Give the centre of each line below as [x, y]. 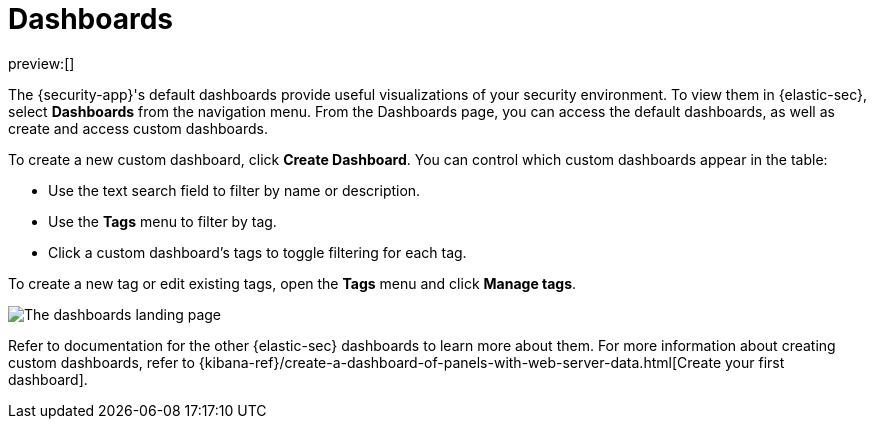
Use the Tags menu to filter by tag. [162, 221]
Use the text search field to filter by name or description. [234, 190]
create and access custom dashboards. [138, 128]
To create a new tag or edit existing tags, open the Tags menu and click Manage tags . [292, 283]
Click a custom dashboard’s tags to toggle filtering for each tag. [257, 252]
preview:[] [41, 63]
